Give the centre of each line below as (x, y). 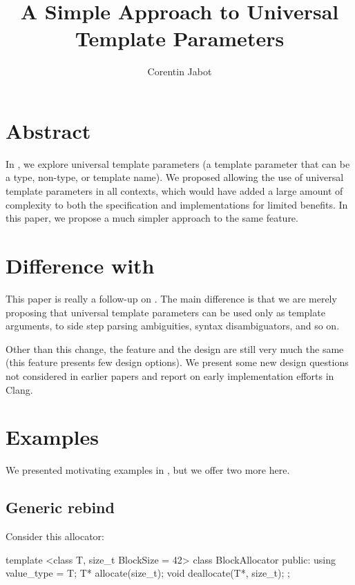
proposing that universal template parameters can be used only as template (165, 312)
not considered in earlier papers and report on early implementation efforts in (170, 375)
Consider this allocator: (55, 536)
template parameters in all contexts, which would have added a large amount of (174, 191)
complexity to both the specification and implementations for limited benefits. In (177, 204)
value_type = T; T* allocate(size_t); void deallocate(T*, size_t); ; (148, 573)
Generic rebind (60, 507)
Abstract (48, 130)
